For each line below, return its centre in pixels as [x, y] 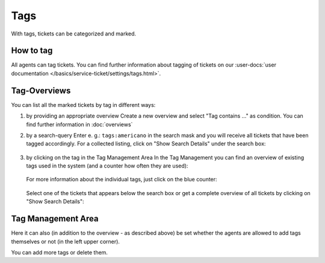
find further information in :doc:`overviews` [79, 124]
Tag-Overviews [41, 90]
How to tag [32, 51]
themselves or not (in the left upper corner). [66, 241]
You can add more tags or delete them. [60, 252]
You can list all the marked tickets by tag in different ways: [83, 104]
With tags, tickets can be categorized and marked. [74, 34]
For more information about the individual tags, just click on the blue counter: [122, 180]
